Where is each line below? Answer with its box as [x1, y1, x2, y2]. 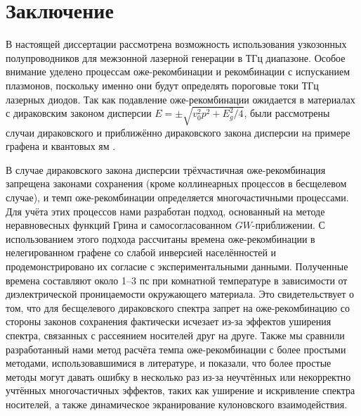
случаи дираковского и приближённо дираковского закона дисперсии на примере [6, 125, 350, 139]
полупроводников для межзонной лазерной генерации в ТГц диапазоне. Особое [6, 50, 346, 65]
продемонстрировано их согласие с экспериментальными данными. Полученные [6, 258, 348, 273]
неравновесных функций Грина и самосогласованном [6, 218, 232, 232]
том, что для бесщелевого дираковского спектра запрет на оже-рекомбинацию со [6, 300, 350, 315]
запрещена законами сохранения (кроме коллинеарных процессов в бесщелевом [6, 176, 347, 191]
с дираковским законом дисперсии [6, 106, 152, 120]
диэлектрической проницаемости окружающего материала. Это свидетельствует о [6, 286, 354, 301]
